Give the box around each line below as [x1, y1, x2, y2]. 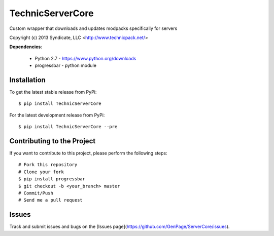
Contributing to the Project [9, 137, 96, 145]
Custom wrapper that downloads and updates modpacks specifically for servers [9, 25, 178, 31]
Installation [9, 75, 46, 84]
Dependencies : [9, 44, 43, 50]
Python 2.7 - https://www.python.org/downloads [35, 55, 136, 61]
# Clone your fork [18, 169, 64, 175]
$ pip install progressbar [18, 176, 86, 182]
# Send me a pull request [18, 198, 83, 203]
